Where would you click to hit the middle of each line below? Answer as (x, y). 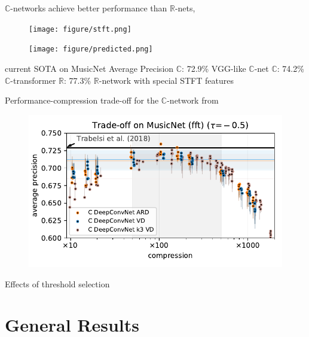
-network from (193, 100)
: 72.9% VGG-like (214, 68)
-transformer (33, 80)
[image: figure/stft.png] (80, 29)
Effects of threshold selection (57, 283)
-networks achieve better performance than (89, 8)
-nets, (185, 8)
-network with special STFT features (166, 80)
